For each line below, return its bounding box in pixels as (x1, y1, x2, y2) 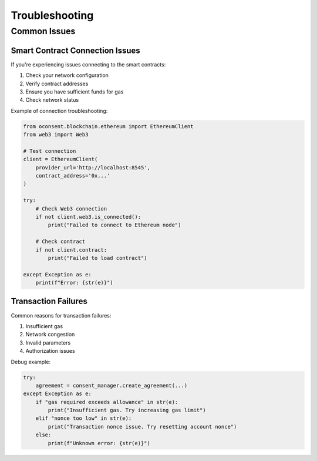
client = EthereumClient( (23, 156, 98, 163)
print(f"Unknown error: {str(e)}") (48, 440, 151, 446)
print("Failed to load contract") (48, 255, 147, 261)
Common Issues (11, 26, 76, 36)
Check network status (25, 96, 79, 103)
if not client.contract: (35, 246, 107, 253)
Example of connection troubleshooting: (11, 107, 108, 114)
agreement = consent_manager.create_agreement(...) (35, 382, 188, 389)
